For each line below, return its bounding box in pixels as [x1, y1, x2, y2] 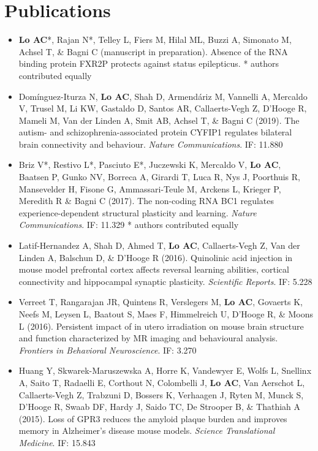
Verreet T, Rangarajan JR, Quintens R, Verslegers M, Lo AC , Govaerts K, [18, 295, 303, 308]
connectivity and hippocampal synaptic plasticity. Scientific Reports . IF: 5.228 [18, 275, 312, 287]
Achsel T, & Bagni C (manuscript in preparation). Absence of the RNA [18, 45, 288, 58]
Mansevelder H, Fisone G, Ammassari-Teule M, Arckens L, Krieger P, [18, 182, 281, 195]
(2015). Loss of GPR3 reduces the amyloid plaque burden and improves [18, 412, 287, 425]
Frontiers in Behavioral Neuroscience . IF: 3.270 [18, 343, 197, 356]
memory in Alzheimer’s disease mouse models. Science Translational [18, 424, 275, 437]
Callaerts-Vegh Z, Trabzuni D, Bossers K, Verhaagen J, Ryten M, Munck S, [18, 388, 304, 401]
